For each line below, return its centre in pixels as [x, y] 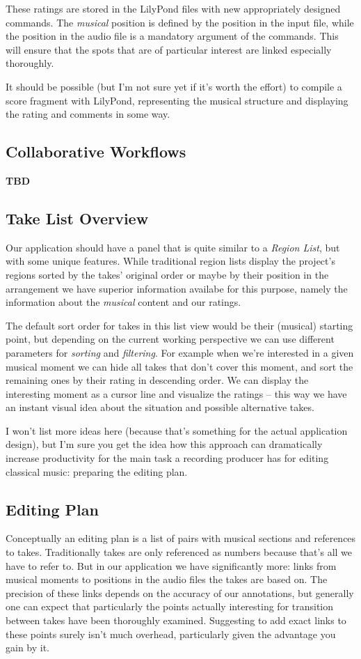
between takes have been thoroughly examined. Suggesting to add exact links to [176, 620]
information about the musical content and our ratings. [123, 302]
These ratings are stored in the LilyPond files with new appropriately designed [173, 8]
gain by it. [28, 648]
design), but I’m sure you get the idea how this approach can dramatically [164, 444]
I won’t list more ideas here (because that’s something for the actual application [177, 430]
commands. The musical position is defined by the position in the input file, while [180, 22]
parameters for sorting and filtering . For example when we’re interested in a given [180, 352]
